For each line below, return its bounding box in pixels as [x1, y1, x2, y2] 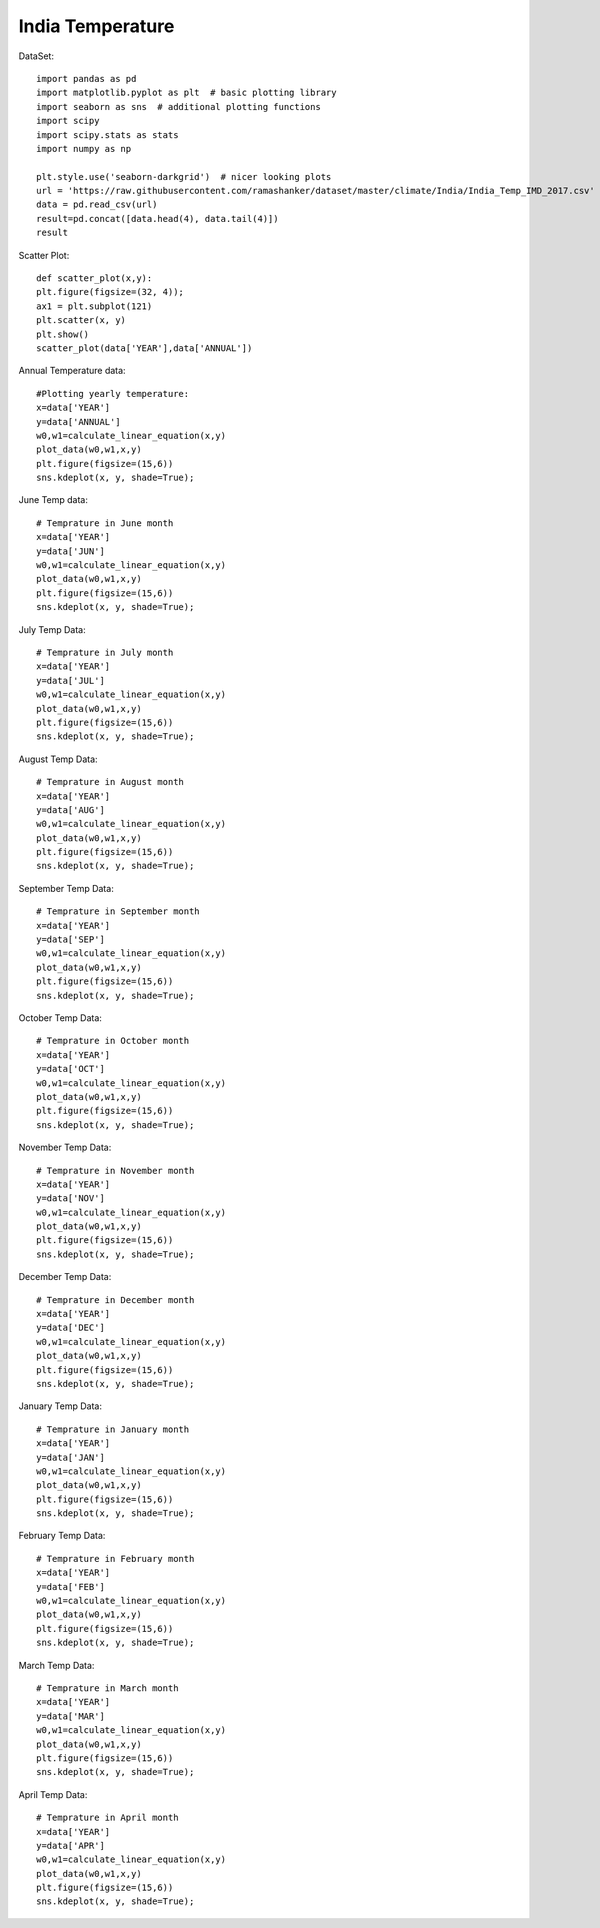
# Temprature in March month [36, 1683, 179, 1694]
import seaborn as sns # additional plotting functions [36, 101, 322, 112]
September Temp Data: [18, 882, 114, 894]
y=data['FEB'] [36, 1581, 105, 1592]
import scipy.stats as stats [36, 129, 179, 140]
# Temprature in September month [36, 906, 200, 917]
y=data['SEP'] [36, 934, 105, 945]
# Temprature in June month [36, 517, 174, 529]
